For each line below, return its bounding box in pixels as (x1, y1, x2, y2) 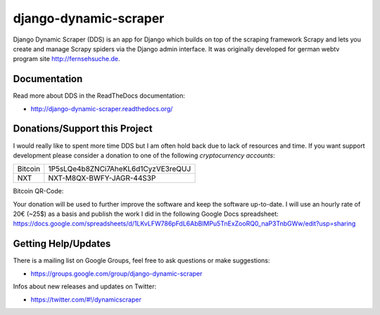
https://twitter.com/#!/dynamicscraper (30, 295, 142, 304)
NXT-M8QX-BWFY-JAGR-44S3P (48, 173, 156, 183)
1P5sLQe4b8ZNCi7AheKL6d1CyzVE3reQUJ (48, 164, 191, 174)
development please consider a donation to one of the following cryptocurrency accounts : (13, 151, 275, 160)
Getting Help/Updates (13, 238, 111, 250)
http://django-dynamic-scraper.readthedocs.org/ (30, 104, 173, 112)
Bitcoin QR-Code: (13, 187, 64, 195)
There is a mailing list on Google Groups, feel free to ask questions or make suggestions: (13, 257, 270, 265)
